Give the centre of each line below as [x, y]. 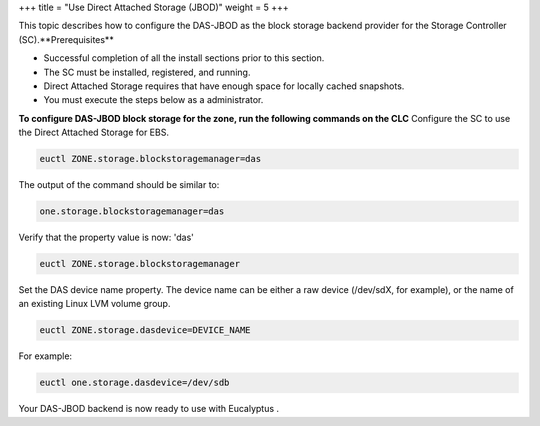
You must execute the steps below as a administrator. [153, 100]
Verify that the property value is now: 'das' [106, 237]
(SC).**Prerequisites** [66, 39]
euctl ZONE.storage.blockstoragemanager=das [150, 159]
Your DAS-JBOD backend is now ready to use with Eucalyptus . [149, 409]
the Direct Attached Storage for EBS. [94, 132]
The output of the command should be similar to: [119, 185]
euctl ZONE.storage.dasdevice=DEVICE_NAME [145, 330]
